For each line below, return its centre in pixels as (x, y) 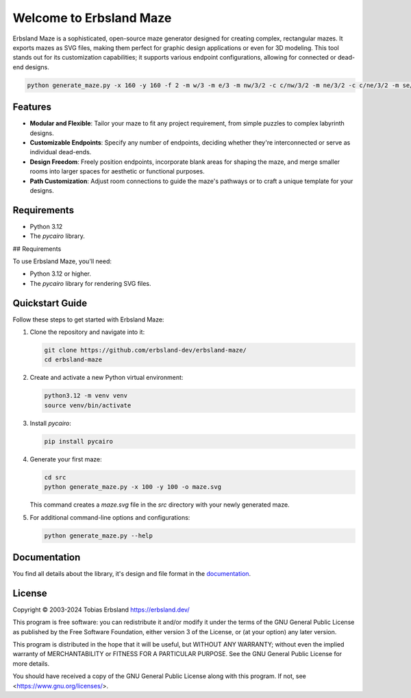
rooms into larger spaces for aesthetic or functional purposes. (117, 171)
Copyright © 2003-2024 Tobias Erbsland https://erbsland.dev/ (101, 610)
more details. (31, 663)
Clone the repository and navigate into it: (87, 332)
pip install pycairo (78, 441)
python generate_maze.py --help (99, 535)
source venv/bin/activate (88, 405)
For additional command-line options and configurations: (110, 517)
